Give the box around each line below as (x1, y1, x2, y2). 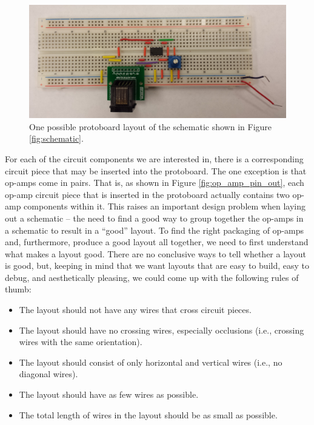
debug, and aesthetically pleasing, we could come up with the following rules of (5, 271, 299, 283)
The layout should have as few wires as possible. (19, 388, 199, 401)
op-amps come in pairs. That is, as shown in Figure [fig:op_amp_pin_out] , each (5, 176, 304, 189)
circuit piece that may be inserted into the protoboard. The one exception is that (5, 164, 307, 177)
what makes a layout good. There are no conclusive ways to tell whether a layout (5, 247, 306, 260)
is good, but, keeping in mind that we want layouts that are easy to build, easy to (5, 259, 310, 272)
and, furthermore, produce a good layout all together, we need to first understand (5, 236, 309, 248)
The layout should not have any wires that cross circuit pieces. (19, 303, 252, 316)
